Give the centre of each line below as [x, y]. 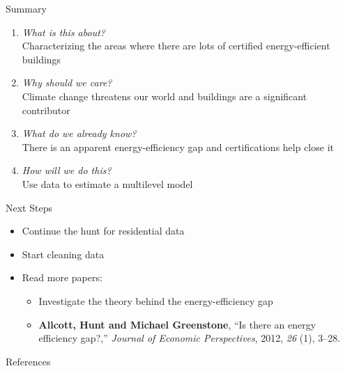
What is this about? [63, 32]
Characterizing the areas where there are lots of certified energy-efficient [176, 46]
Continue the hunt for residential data [103, 231]
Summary [26, 8]
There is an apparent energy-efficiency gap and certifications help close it [178, 147]
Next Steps [29, 207]
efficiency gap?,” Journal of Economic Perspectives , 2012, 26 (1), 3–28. [190, 338]
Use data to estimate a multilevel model [107, 183]
